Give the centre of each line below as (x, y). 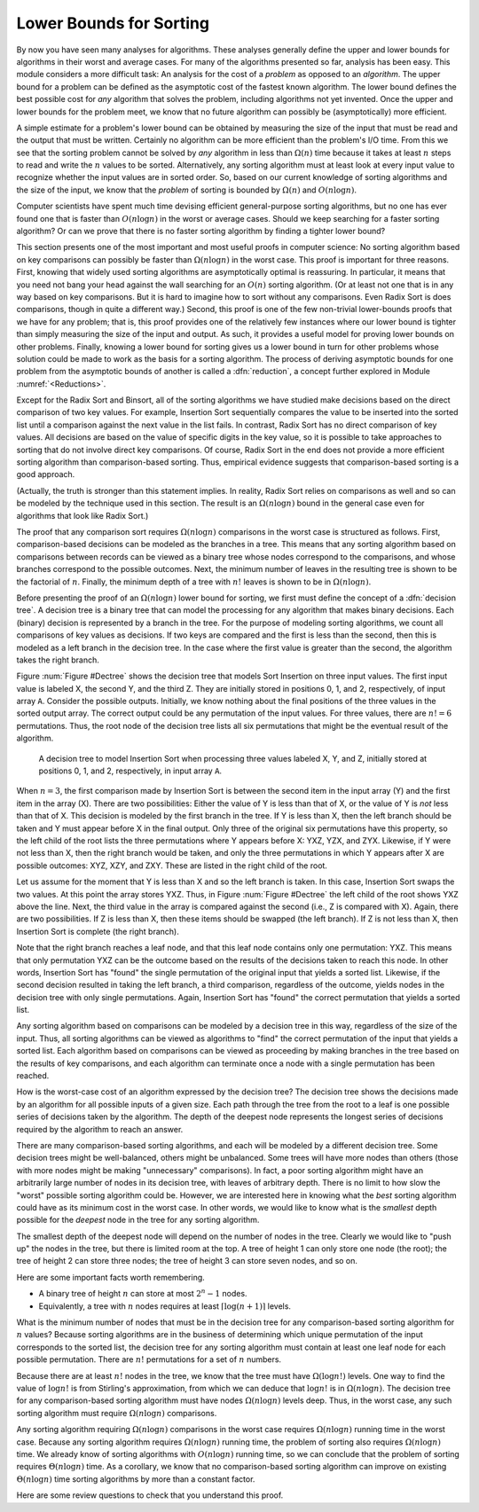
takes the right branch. (58, 660)
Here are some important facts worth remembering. (111, 1277)
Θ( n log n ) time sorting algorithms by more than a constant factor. (136, 1479)
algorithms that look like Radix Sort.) (82, 515)
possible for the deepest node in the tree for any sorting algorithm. (138, 1220)
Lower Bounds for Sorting (113, 23)
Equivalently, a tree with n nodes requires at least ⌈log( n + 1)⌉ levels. (165, 1306)
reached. (33, 1076)
